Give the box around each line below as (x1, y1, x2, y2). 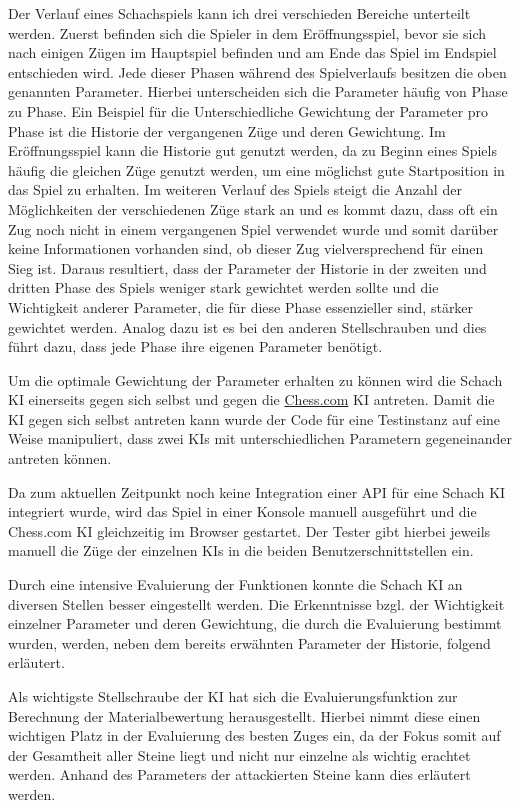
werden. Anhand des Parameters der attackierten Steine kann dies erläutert (8, 764, 471, 785)
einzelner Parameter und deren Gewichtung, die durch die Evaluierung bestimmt (8, 613, 502, 634)
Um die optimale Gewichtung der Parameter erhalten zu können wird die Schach (8, 369, 503, 390)
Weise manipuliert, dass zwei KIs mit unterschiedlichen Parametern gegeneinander (8, 428, 512, 449)
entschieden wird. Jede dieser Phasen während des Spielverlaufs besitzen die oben (8, 61, 507, 82)
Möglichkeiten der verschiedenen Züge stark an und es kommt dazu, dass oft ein (8, 198, 498, 219)
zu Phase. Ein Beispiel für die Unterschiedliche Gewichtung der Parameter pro (8, 100, 489, 121)
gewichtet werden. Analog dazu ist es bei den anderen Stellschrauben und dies (8, 316, 487, 337)
